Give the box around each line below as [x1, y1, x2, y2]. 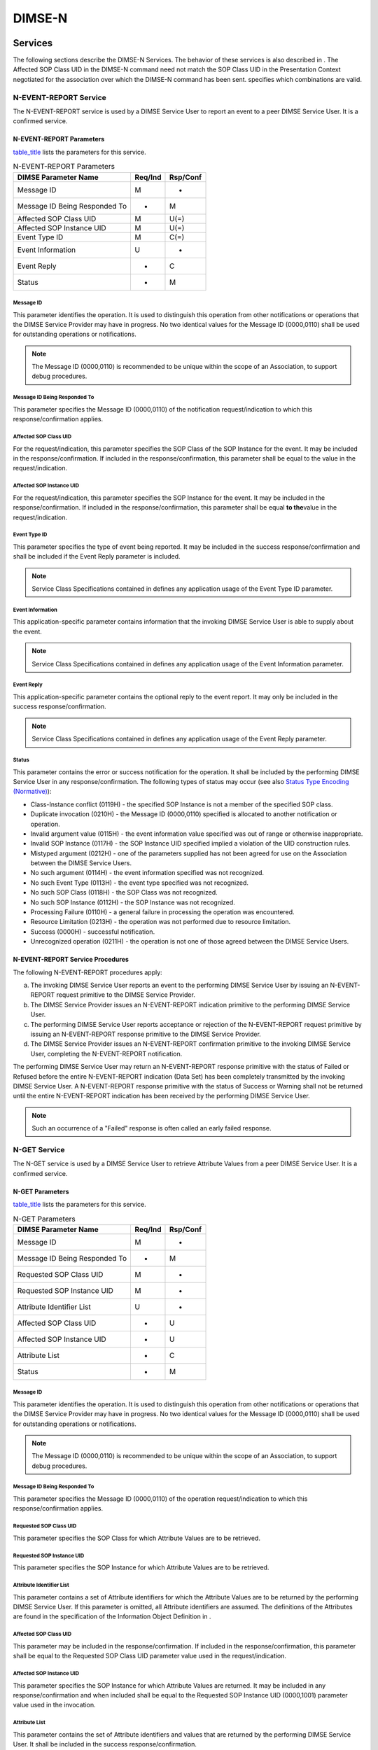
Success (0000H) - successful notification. [30, 927, 155, 936]
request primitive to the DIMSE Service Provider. [56, 990, 195, 999]
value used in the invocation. [13, 1701, 96, 1709]
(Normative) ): [13, 787, 52, 796]
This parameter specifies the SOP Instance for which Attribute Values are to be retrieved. [13, 1563, 269, 1571]
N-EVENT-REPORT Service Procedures [13, 955, 129, 964]
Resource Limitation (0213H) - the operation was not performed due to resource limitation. [30, 918, 291, 926]
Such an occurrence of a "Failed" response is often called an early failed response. [31, 1124, 272, 1133]
